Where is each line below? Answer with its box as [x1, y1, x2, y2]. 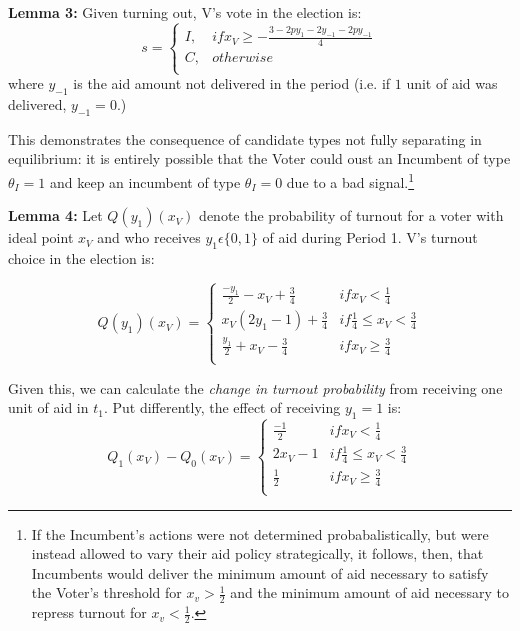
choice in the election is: [8, 248, 155, 269]
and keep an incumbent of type [49, 171, 241, 192]
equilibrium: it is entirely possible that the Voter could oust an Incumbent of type [8, 148, 511, 169]
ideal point [8, 227, 74, 248]
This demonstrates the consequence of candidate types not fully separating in [8, 128, 482, 149]
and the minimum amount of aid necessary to [230, 582, 509, 603]
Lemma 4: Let [8, 205, 103, 226]
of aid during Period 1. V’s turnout [262, 227, 478, 248]
